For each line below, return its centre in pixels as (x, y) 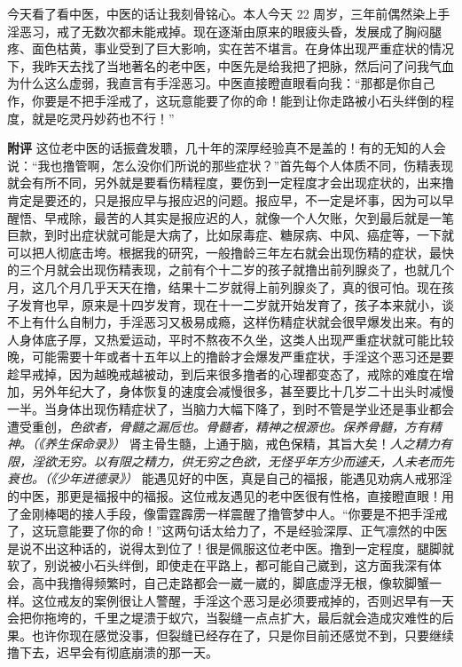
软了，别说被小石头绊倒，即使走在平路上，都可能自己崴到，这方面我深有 (218, 565)
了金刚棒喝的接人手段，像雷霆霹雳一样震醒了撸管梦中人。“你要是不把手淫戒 (227, 513)
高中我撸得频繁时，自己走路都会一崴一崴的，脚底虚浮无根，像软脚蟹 (230, 583)
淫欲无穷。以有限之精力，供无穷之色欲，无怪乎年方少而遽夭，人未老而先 (243, 461)
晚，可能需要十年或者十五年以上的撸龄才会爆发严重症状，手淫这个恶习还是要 (231, 357)
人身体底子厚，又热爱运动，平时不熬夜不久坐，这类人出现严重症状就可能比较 (231, 339)
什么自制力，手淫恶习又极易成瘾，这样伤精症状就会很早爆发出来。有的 (249, 322)
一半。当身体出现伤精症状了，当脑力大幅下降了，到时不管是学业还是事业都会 (231, 409)
